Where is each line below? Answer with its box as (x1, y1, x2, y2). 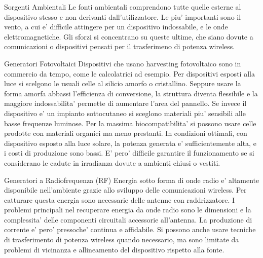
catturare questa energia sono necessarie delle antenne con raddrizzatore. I (4, 194, 235, 205)
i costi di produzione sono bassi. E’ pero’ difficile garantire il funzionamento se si (4, 148, 254, 158)
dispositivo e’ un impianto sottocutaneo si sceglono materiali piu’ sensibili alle (4, 107, 246, 118)
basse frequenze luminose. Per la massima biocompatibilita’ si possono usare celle (4, 118, 256, 128)
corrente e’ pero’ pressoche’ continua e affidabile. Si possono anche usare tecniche (4, 224, 256, 235)
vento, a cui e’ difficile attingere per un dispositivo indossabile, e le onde (4, 21, 228, 32)
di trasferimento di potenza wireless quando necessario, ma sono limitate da (4, 234, 239, 245)
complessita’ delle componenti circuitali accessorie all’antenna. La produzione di (4, 214, 252, 225)
